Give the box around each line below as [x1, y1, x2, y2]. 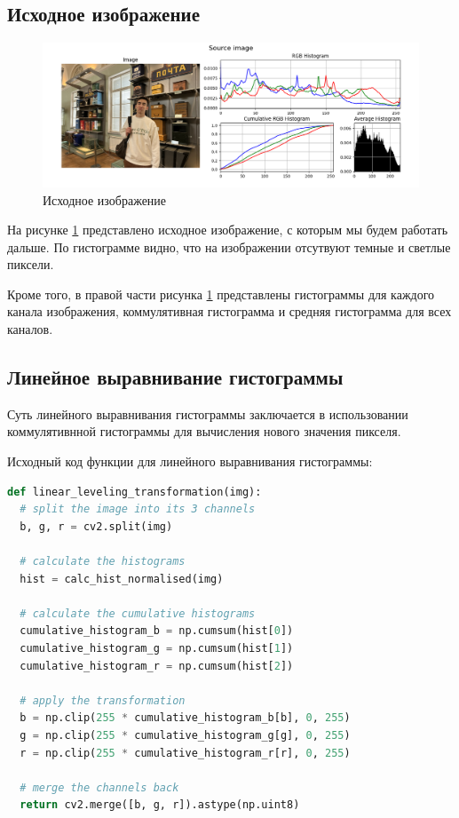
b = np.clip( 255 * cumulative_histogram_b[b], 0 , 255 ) [20, 711, 351, 725]
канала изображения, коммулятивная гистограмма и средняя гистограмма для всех [7, 302, 452, 321]
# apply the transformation [20, 694, 186, 707]
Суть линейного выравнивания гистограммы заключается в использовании [7, 404, 408, 423]
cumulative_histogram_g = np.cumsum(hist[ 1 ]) [20, 642, 294, 655]
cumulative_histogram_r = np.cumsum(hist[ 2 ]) [20, 659, 294, 672]
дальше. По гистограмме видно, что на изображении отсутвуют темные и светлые [7, 237, 451, 256]
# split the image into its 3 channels [20, 503, 256, 516]
